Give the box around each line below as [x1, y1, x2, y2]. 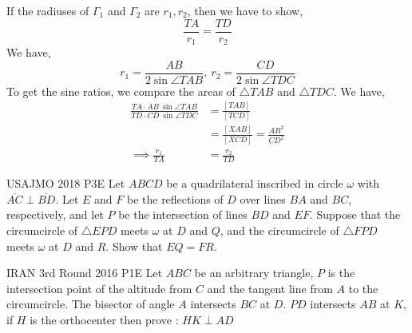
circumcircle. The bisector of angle [6, 295, 175, 312]
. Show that [105, 237, 163, 254]
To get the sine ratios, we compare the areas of [6, 82, 236, 99]
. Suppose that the [309, 206, 401, 223]
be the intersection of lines [118, 206, 248, 223]
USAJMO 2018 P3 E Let [6, 175, 125, 192]
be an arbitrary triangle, [194, 264, 314, 281]
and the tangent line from [207, 279, 333, 296]
